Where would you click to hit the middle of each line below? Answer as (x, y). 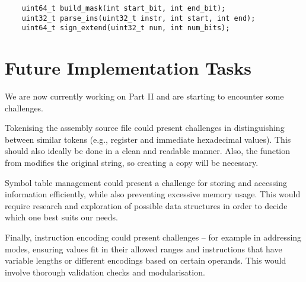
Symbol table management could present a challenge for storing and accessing (146, 182)
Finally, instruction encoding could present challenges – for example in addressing (153, 237)
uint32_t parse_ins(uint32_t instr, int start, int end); (138, 18)
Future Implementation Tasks (128, 68)
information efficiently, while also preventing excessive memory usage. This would (153, 194)
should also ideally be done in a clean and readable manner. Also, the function (148, 151)
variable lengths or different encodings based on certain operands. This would (146, 260)
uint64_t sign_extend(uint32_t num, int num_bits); (126, 28)
